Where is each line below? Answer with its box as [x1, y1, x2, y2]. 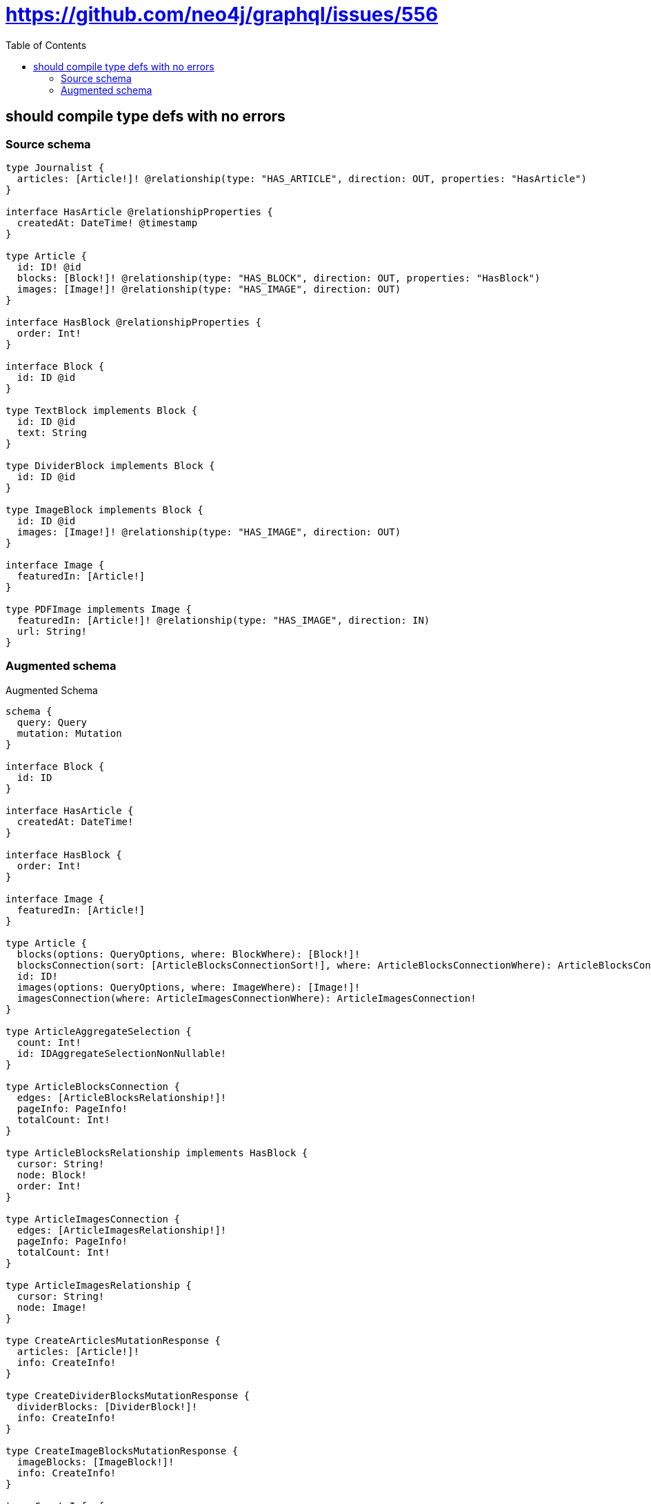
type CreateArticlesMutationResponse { [6, 1334, 221, 1346]
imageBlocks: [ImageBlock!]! [17, 1456, 174, 1467]
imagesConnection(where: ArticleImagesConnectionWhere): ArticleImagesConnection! [17, 992, 477, 1004]
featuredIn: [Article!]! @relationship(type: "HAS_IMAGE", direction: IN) [17, 614, 430, 626]
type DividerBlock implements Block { [6, 459, 215, 471]
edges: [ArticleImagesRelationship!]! [17, 1224, 227, 1236]
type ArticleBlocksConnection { [6, 1080, 180, 1092]
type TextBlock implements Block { [6, 404, 198, 416]
